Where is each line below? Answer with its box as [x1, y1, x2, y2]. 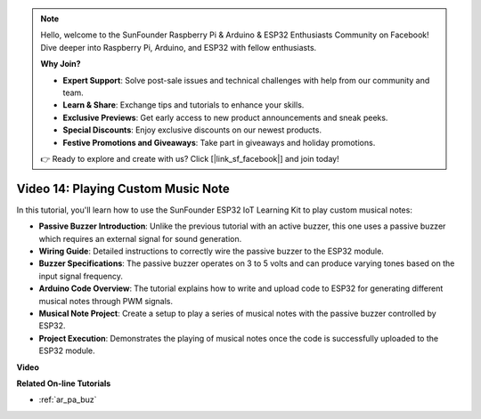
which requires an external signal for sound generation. [38, 233, 242, 244]
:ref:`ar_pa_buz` [38, 394, 97, 405]
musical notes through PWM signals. [38, 295, 174, 306]
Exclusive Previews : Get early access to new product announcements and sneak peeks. [62, 112, 388, 123]
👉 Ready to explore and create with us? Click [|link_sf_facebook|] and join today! [40, 153, 339, 164]
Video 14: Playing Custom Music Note [16, 181, 231, 196]
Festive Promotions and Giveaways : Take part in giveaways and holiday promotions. [62, 137, 376, 148]
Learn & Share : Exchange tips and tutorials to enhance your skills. [62, 100, 305, 110]
